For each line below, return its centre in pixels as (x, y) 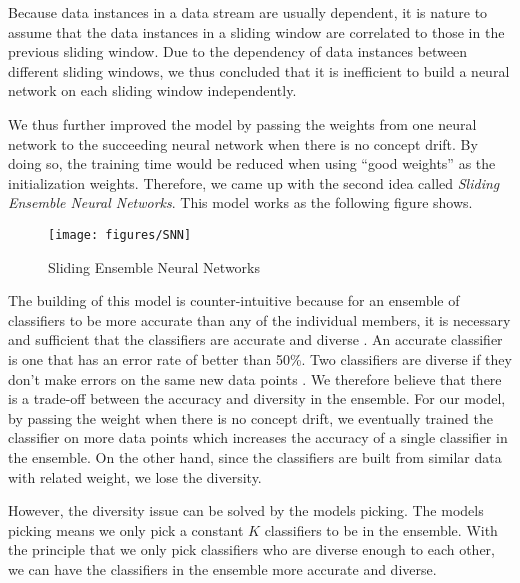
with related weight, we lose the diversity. (135, 476)
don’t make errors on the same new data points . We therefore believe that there (255, 378)
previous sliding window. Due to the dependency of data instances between (238, 51)
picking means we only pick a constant (126, 529)
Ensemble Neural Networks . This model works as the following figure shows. (240, 202)
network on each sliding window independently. (152, 90)
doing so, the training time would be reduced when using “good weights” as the (252, 163)
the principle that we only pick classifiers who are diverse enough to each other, (251, 549)
